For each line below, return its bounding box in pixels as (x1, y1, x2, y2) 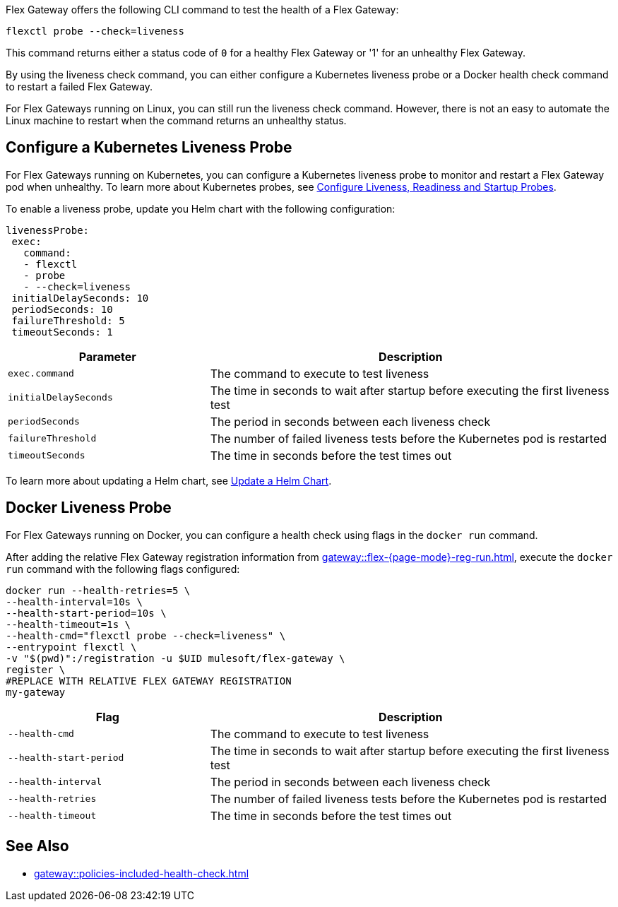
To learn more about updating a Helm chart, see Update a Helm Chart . (6, 474, 332, 487)
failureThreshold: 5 (11, 314, 125, 326)
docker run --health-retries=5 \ (6, 584, 191, 596)
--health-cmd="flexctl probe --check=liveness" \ (6, 629, 286, 641)
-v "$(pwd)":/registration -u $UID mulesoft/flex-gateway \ (6, 652, 345, 664)
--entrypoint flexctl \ (6, 641, 137, 653)
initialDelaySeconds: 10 (11, 292, 149, 304)
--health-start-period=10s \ (6, 607, 167, 619)
